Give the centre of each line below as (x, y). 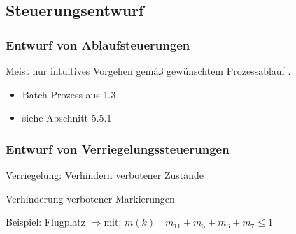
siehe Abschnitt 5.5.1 (67, 118)
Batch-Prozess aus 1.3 (69, 94)
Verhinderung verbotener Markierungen (90, 198)
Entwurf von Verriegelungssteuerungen (118, 148)
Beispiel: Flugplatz (46, 222)
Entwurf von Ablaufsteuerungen (98, 44)
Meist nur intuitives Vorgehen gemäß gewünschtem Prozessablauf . (148, 71)
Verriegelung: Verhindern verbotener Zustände (105, 175)
